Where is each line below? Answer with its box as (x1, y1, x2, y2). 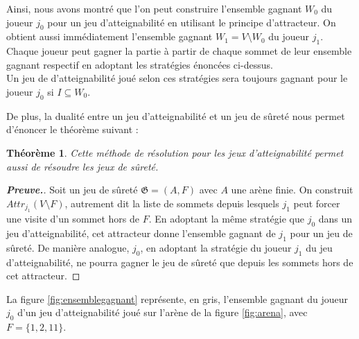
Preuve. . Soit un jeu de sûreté (6, 182, 138, 197)
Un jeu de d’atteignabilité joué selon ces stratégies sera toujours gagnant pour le (6, 71, 348, 85)
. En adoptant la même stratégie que (148, 211, 304, 226)
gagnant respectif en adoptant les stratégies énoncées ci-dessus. (6, 57, 273, 71)
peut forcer (293, 195, 340, 210)
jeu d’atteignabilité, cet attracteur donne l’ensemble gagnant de (6, 225, 276, 240)
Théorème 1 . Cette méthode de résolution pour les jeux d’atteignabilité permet (6, 145, 344, 159)
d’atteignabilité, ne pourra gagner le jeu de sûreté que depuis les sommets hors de (6, 254, 353, 269)
